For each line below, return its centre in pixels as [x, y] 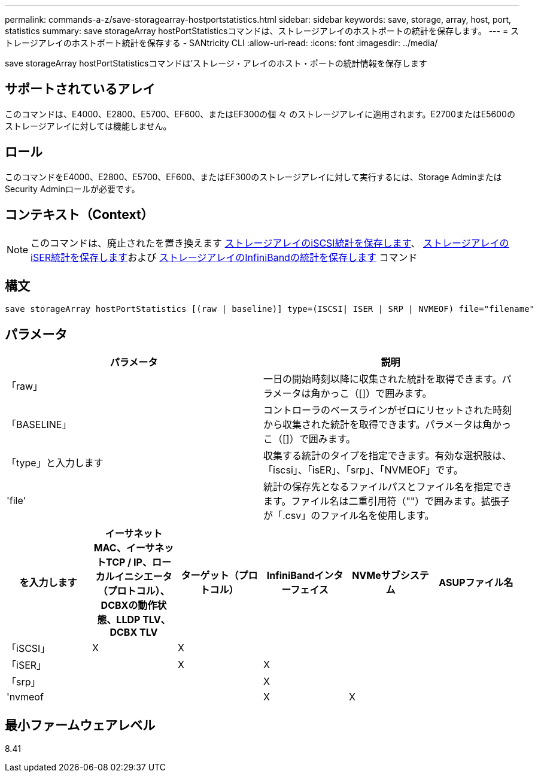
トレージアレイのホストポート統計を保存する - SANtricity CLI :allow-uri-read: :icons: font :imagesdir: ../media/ [221, 43]
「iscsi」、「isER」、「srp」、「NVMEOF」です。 [363, 470]
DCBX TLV [134, 632]
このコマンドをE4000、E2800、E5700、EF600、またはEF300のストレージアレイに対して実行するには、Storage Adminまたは [253, 177]
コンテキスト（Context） [79, 215]
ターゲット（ [210, 576]
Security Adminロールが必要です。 [72, 189]
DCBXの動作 [129, 605]
